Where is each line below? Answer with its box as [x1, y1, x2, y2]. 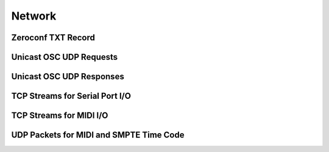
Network [11, 9, 57, 23]
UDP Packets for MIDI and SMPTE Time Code [11, 130, 185, 140]
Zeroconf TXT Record [11, 32, 96, 43]
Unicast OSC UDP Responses [11, 71, 124, 82]
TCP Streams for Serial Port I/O [11, 91, 131, 101]
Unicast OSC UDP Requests [11, 52, 118, 62]
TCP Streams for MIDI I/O [11, 110, 108, 121]
